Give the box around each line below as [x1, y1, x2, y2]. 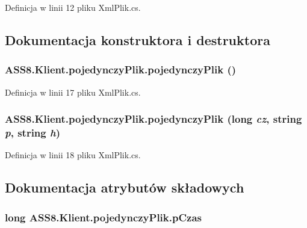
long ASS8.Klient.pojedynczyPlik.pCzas [5, 209, 202, 224]
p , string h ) [5, 125, 60, 140]
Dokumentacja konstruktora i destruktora [5, 30, 270, 49]
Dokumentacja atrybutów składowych [5, 178, 244, 197]
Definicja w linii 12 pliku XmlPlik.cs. [5, 1, 141, 13]
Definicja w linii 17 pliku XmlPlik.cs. [5, 85, 141, 98]
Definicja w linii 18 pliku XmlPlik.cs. [5, 149, 141, 161]
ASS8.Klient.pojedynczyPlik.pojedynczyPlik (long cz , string [5, 111, 302, 126]
